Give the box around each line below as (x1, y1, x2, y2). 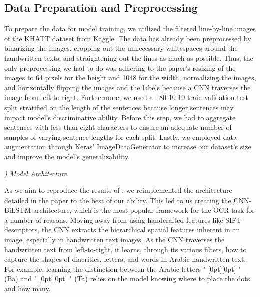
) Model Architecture (4, 168, 67, 178)
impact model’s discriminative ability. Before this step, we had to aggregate (4, 112, 236, 122)
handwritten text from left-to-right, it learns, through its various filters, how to (4, 244, 247, 254)
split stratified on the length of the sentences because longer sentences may (4, 102, 234, 112)
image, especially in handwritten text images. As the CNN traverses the (4, 234, 225, 245)
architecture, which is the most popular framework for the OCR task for (33, 205, 255, 215)
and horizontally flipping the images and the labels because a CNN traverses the (4, 82, 251, 92)
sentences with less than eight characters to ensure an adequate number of (4, 122, 232, 132)
